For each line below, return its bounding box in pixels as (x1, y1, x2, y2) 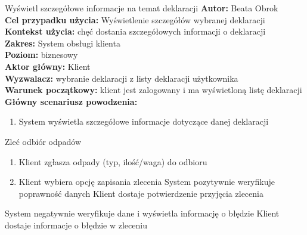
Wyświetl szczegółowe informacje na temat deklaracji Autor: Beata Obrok (5, 2, 278, 14)
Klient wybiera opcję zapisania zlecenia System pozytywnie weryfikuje (18, 175, 275, 188)
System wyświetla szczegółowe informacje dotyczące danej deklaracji (18, 115, 269, 128)
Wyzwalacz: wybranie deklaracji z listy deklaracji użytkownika (5, 72, 238, 84)
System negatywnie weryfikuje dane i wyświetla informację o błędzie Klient (5, 207, 280, 219)
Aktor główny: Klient (5, 60, 91, 72)
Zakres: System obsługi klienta (5, 36, 120, 49)
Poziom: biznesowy (5, 48, 78, 61)
